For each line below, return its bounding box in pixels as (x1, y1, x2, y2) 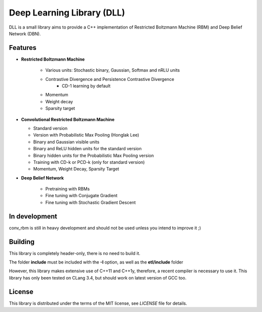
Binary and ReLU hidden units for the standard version (33, 146, 142, 152)
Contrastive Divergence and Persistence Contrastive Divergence (45, 76, 175, 82)
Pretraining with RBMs (45, 186, 90, 192)
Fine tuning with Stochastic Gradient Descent (45, 199, 136, 205)
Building (9, 237, 35, 246)
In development (9, 212, 58, 220)
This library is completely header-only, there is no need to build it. (9, 250, 141, 256)
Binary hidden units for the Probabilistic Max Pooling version (33, 153, 154, 158)
